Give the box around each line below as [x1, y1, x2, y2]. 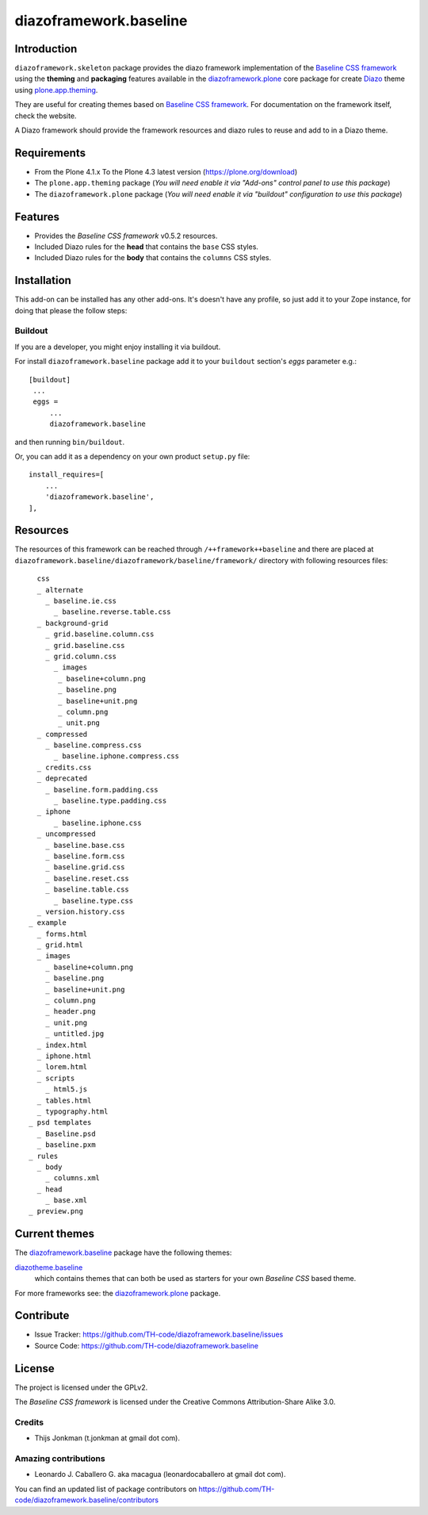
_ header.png [44, 1007, 96, 1016]
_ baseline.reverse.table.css [53, 608, 171, 616]
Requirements [14, 146, 86, 159]
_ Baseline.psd [36, 1129, 96, 1138]
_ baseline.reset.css [44, 873, 130, 883]
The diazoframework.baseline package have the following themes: [14, 1248, 232, 1257]
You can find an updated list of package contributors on [14, 1484, 197, 1494]
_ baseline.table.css [44, 885, 130, 894]
